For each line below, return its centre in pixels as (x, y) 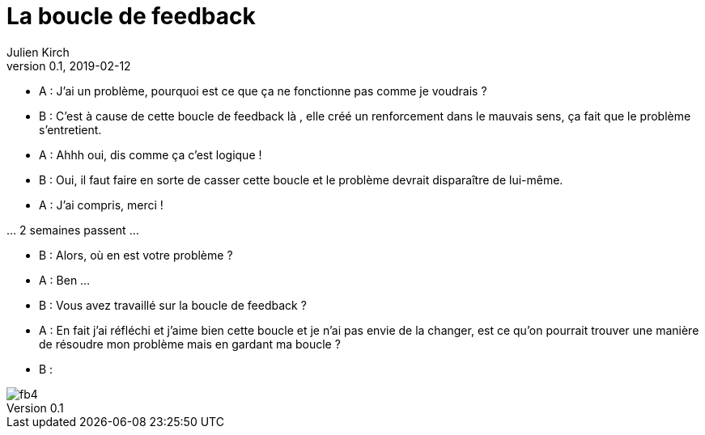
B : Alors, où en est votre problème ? (136, 255)
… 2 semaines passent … (73, 230)
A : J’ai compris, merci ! (101, 205)
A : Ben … (65, 280)
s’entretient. (70, 129)
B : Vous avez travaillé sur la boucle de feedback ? (173, 305)
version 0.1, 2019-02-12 (69, 65)
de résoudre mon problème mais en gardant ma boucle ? (190, 344)
